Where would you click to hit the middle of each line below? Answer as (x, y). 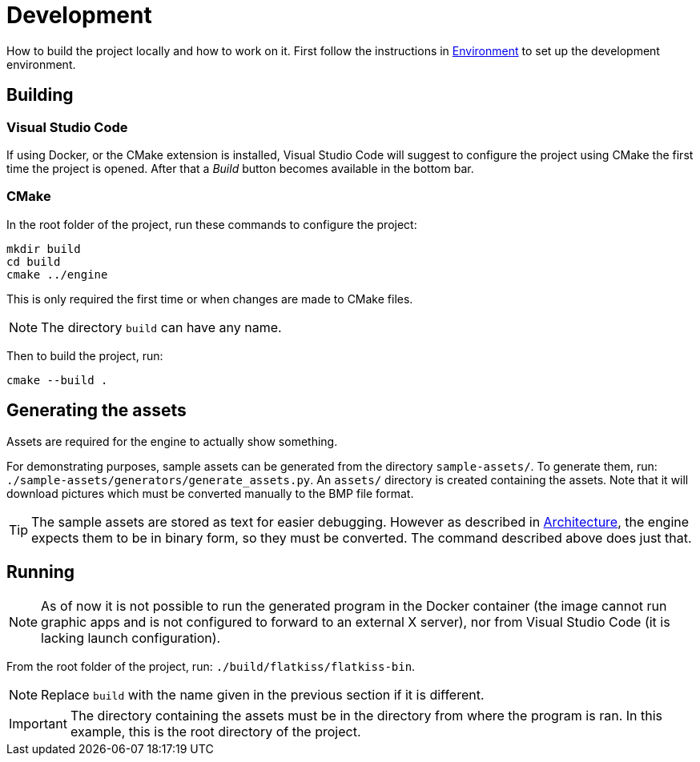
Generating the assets (97, 411)
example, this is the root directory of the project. (215, 732)
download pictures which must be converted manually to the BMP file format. (210, 493)
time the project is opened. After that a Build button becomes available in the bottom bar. (240, 168)
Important (38, 724)
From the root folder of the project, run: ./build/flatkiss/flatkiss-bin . (211, 667)
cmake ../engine (57, 274)
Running (41, 571)
